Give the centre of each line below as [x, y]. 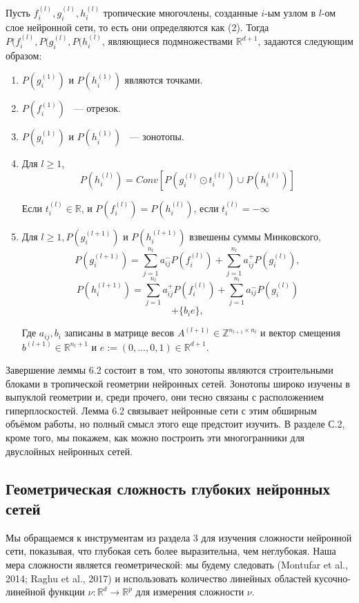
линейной [26, 592]
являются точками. [164, 80]
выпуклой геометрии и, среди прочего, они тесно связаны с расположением [165, 397]
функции [67, 592]
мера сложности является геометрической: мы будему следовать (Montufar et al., [177, 565]
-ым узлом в [290, 12]
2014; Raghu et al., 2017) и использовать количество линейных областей [158, 578]
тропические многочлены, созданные [181, 12]
